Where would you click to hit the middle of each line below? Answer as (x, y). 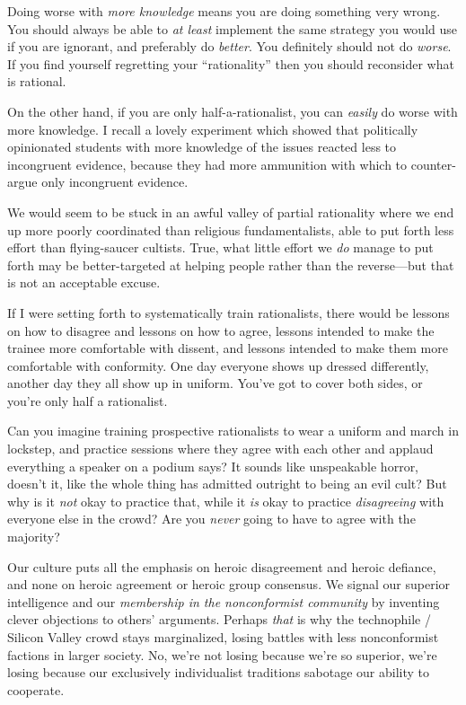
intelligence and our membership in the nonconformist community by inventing (224, 601)
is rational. (37, 81)
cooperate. (36, 689)
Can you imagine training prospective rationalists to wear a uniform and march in (233, 431)
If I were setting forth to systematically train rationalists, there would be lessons (229, 312)
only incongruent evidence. (115, 182)
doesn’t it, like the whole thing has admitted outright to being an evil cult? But (227, 484)
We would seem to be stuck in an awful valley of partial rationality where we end (231, 211)
